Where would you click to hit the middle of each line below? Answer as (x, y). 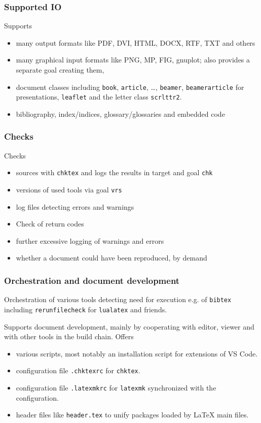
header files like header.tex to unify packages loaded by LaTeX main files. (132, 415)
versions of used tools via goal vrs (69, 189)
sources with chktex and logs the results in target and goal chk (114, 172)
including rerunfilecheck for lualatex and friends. (86, 309)
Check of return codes (50, 224)
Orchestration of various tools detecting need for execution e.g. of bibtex (118, 299)
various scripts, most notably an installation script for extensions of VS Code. (137, 353)
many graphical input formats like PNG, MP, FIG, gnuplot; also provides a (133, 60)
